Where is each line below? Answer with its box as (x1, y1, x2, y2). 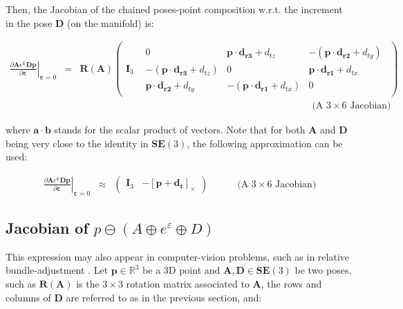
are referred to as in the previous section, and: (66, 290, 262, 304)
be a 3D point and (142, 263, 221, 277)
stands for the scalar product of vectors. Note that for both (54, 122, 306, 136)
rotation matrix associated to (126, 276, 250, 290)
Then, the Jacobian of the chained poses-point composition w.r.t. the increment (6, 2, 343, 16)
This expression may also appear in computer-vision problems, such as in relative (6, 249, 350, 263)
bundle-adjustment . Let (6, 263, 109, 277)
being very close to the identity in (6, 135, 149, 150)
